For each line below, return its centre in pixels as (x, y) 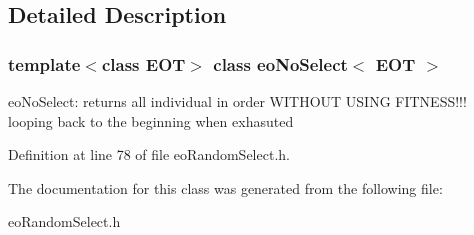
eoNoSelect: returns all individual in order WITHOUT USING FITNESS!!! (237, 101)
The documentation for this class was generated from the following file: (225, 187)
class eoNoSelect (280, 63)
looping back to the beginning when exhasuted (151, 120)
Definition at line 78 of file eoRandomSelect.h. (149, 154)
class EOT (143, 63)
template (44, 63)
